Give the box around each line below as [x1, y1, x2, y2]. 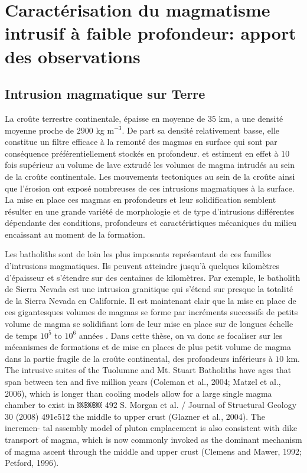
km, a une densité [218, 112, 283, 124]
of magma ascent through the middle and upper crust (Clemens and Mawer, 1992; [5, 445, 302, 457]
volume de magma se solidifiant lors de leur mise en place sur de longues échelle [5, 318, 293, 330]
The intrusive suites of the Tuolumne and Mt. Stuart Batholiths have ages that [5, 364, 292, 376]
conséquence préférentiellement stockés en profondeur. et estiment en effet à [5, 147, 279, 159]
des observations [5, 44, 141, 68]
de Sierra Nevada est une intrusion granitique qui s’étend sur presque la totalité [5, 283, 293, 295]
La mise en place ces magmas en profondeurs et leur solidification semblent [5, 193, 276, 206]
